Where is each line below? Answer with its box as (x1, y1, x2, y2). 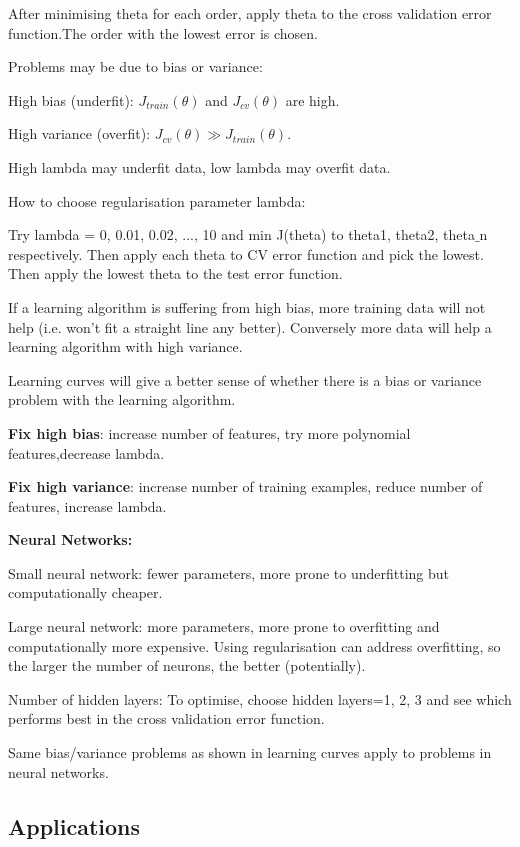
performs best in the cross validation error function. (8, 708, 325, 729)
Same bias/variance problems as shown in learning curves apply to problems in (8, 742, 492, 763)
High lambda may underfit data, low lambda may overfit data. (8, 156, 391, 177)
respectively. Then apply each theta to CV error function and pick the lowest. (8, 243, 484, 264)
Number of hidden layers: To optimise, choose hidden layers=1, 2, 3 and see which (8, 688, 512, 709)
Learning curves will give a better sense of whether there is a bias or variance (8, 369, 482, 390)
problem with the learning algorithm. (8, 389, 236, 410)
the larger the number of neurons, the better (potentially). (8, 655, 366, 676)
